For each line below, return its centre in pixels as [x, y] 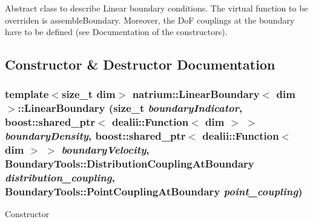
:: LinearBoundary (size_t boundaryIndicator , [130, 108]
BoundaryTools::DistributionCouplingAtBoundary [130, 164]
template [27, 94]
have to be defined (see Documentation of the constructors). [116, 32]
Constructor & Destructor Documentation [140, 64]
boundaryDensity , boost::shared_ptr [95, 136]
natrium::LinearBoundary [196, 94]
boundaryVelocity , [105, 150]
